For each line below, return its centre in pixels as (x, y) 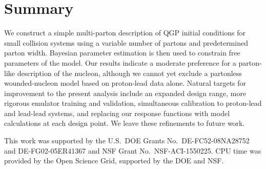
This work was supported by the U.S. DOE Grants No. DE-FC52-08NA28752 (127, 140)
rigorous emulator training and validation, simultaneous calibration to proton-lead (133, 103)
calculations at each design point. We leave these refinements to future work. (125, 123)
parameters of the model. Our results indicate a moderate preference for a (120, 62)
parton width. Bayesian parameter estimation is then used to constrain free (122, 53)
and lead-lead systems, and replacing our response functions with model (117, 113)
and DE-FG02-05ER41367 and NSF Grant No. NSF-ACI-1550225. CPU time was (133, 150)
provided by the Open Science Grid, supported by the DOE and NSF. (114, 161)
